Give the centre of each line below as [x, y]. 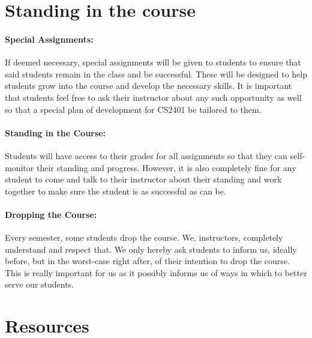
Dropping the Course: [51, 214]
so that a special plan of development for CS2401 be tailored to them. [133, 109]
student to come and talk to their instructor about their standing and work [143, 179]
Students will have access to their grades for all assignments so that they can [146, 155]
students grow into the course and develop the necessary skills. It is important [148, 86]
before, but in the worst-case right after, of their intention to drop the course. [147, 261]
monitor [19, 167]
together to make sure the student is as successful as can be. [115, 191]
